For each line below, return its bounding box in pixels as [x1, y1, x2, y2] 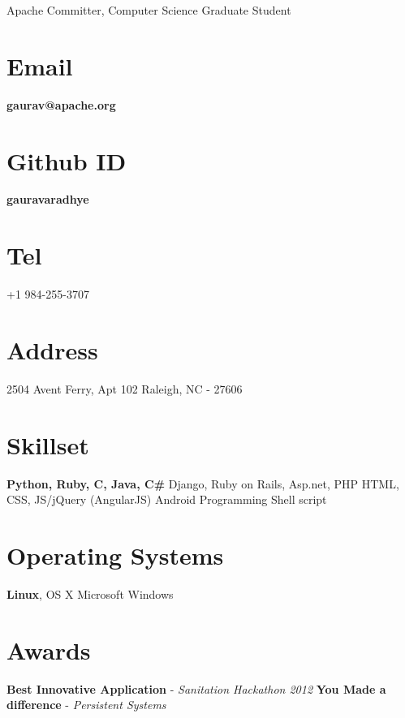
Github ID [6, 144, 127, 177]
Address [6, 333, 98, 366]
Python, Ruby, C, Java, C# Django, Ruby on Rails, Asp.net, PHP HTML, [6, 475, 399, 492]
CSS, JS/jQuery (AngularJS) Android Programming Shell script [6, 491, 327, 508]
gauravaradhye [6, 191, 89, 208]
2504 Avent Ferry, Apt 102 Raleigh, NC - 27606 [6, 380, 243, 397]
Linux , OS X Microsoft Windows [6, 585, 174, 602]
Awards [6, 633, 91, 666]
